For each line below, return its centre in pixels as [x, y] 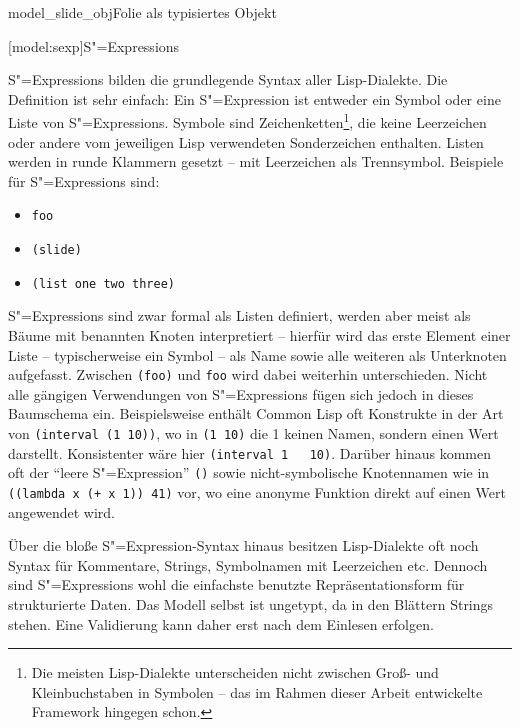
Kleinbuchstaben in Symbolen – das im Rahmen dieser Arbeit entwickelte [257, 691]
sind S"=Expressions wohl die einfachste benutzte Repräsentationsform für [236, 584]
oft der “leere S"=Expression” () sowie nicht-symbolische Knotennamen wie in [249, 472]
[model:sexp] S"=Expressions [94, 45]
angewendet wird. [61, 511]
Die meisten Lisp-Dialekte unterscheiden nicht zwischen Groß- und [235, 672]
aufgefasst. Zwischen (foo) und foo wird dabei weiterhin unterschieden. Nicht [248, 374]
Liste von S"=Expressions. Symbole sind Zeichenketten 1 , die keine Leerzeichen [247, 121]
